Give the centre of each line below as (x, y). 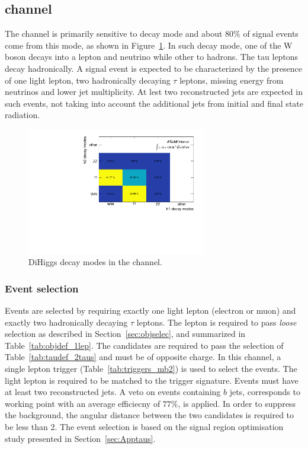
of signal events (271, 34)
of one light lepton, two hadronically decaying (88, 80)
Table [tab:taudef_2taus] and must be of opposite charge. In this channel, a (143, 357)
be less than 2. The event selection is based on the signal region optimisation (144, 427)
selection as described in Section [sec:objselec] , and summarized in (125, 334)
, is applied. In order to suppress (237, 403)
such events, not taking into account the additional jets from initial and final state (154, 103)
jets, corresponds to (265, 392)
